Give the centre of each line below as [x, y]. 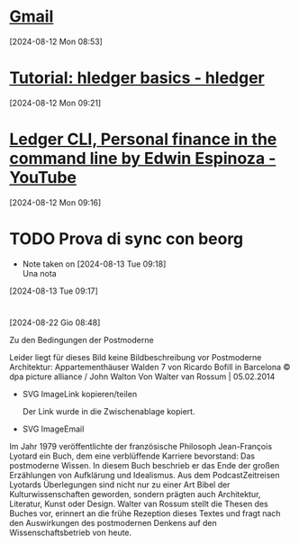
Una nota [39, 273]
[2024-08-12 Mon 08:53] [56, 41]
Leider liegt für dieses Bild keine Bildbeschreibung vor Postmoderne [136, 357]
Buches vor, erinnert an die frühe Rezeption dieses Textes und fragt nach [145, 513]
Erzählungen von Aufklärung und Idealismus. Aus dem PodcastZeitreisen [145, 475]
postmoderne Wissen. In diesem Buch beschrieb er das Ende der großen [145, 465]
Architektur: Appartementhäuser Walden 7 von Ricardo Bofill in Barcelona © [150, 367]
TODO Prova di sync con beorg [127, 239]
